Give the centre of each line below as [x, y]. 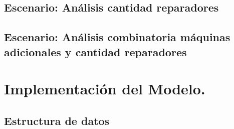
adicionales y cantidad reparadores [95, 51]
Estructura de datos [57, 120]
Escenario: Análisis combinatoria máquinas [117, 37]
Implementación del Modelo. [105, 89]
